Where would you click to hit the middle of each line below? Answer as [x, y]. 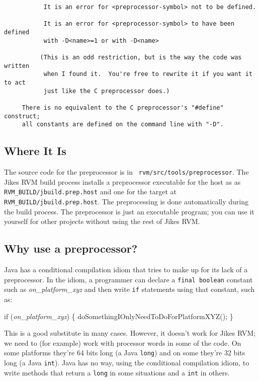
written [17, 66]
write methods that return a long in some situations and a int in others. [117, 372]
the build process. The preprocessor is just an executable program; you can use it [129, 211]
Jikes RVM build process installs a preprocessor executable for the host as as [122, 181]
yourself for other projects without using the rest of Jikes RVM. [102, 221]
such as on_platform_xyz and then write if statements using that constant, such [129, 289]
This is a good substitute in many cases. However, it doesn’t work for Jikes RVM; [130, 333]
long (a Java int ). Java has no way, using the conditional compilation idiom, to [127, 362]
